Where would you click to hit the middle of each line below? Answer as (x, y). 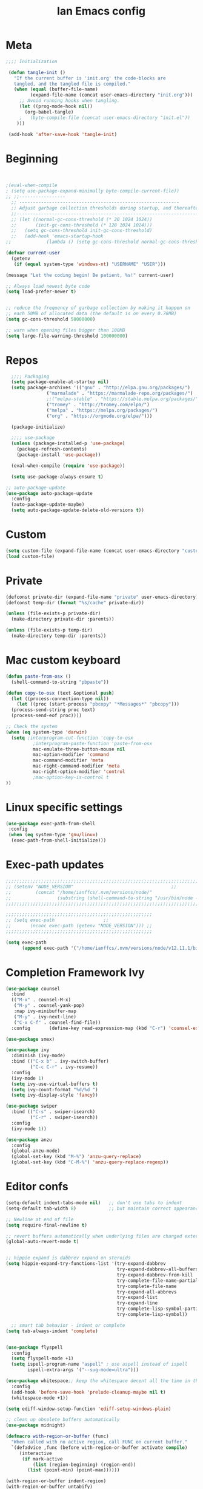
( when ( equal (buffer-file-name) (56, 89)
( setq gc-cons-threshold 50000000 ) (51, 319)
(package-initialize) (38, 427)
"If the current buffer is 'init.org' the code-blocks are (90, 78)
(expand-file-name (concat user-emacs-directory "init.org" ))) (111, 95)
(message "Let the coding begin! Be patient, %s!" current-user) (90, 275)
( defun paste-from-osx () (38, 676)
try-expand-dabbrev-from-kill (155, 1275)
